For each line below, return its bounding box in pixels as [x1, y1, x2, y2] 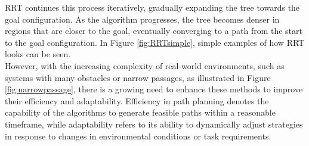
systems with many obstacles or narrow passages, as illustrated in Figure [5, 71, 271, 83]
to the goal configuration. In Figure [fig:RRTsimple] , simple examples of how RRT [5, 36, 305, 48]
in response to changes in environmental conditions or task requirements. [5, 129, 271, 142]
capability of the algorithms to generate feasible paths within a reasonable [5, 106, 276, 119]
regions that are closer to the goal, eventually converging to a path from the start [5, 24, 302, 37]
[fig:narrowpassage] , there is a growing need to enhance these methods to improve [5, 83, 303, 95]
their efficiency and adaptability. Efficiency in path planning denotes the [5, 94, 269, 107]
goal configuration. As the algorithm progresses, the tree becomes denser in [5, 13, 280, 25]
